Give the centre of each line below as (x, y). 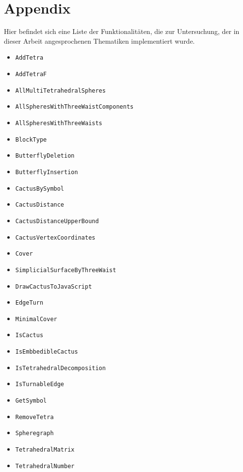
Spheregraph (34, 433)
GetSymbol (31, 401)
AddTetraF (31, 74)
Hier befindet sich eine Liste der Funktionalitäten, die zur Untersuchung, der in (122, 31)
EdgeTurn (29, 303)
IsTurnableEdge (40, 384)
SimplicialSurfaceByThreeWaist (66, 270)
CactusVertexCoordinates (55, 237)
